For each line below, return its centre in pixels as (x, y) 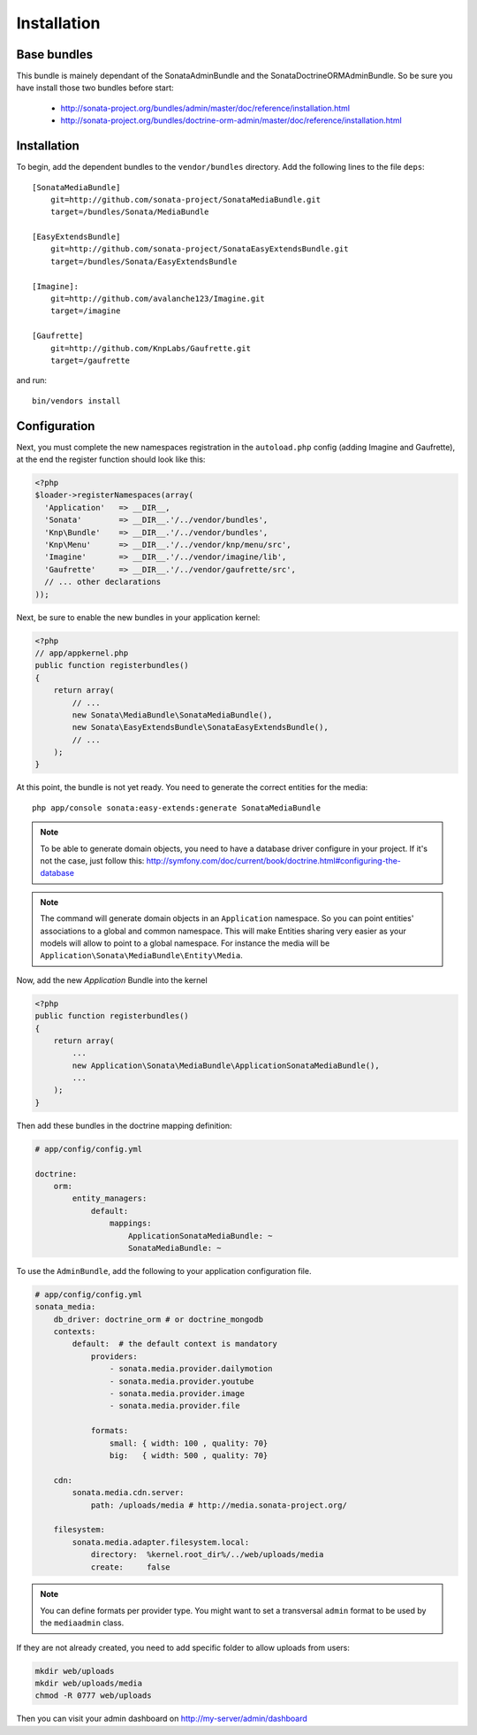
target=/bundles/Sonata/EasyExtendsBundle (144, 261)
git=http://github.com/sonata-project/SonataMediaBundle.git (185, 200)
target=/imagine (85, 311)
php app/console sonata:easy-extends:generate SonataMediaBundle (177, 808)
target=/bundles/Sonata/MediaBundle (129, 212)
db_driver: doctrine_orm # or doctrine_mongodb (159, 1319)
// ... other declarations (103, 582)
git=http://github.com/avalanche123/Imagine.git (157, 299)
